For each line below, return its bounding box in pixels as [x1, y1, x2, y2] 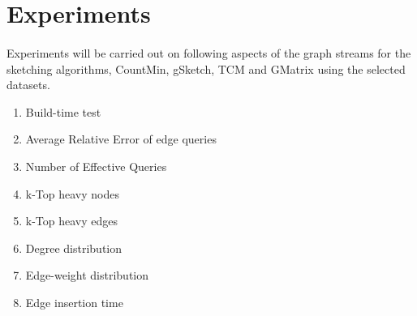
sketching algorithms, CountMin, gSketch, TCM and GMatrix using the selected [6, 60, 406, 77]
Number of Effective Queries [25, 157, 167, 174]
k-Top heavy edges [25, 212, 118, 229]
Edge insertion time [25, 293, 123, 310]
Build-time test [25, 103, 101, 120]
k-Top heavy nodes [25, 185, 119, 202]
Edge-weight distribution [25, 267, 149, 284]
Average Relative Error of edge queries [25, 130, 217, 147]
